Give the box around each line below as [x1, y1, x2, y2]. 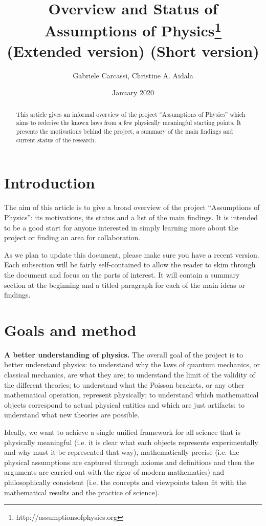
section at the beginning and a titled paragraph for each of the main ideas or [4, 279, 245, 290]
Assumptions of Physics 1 [45, 18, 221, 41]
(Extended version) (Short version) [7, 40, 259, 61]
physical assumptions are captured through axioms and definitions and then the [4, 456, 254, 467]
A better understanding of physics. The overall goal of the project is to [4, 349, 243, 360]
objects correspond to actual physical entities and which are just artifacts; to [4, 399, 245, 410]
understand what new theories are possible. [4, 409, 140, 420]
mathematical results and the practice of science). [4, 487, 160, 497]
